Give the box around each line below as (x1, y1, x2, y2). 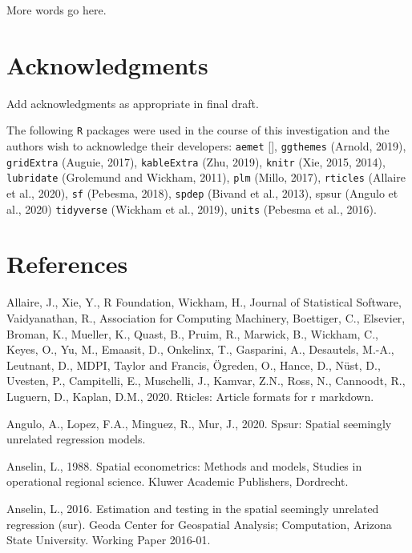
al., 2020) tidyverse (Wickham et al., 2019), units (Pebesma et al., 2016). (6, 200, 377, 217)
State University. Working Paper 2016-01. (6, 531, 211, 548)
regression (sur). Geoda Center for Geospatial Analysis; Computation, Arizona (6, 515, 392, 532)
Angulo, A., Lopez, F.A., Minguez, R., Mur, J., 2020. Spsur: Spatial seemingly (6, 415, 392, 431)
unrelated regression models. (6, 431, 146, 447)
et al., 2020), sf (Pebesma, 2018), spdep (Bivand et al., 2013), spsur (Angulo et (6, 184, 398, 201)
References (6, 247, 128, 280)
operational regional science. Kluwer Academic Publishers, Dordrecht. (6, 473, 349, 490)
